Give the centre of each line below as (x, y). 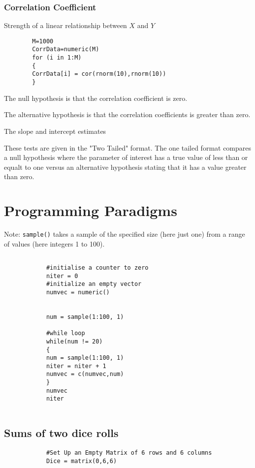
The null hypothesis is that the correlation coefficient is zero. (96, 98)
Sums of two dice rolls (61, 433)
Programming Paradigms (91, 210)
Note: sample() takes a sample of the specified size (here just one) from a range (125, 234)
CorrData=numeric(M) (66, 49)
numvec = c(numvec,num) (85, 374)
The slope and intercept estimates (55, 131)
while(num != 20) (74, 341)
